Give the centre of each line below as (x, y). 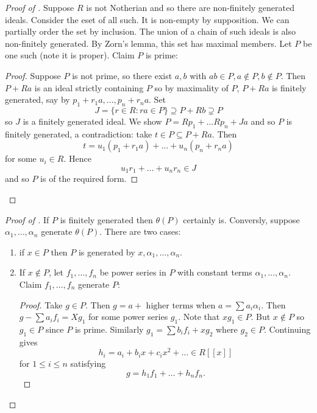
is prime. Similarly (109, 329)
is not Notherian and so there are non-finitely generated (191, 7)
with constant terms (215, 272)
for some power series (128, 317)
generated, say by (37, 99)
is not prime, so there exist (122, 75)
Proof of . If (27, 219)
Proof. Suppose (33, 75)
